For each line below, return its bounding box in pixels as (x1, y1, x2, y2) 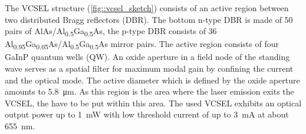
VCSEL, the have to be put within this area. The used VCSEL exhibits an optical (5, 96, 302, 109)
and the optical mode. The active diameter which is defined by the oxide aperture (5, 73, 300, 86)
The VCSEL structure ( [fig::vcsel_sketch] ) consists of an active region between (5, 2, 289, 14)
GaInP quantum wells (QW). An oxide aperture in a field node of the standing (5, 51, 290, 63)
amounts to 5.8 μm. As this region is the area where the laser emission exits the (5, 85, 294, 98)
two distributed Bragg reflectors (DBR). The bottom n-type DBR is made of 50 (5, 13, 293, 25)
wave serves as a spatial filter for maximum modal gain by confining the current (5, 62, 294, 75)
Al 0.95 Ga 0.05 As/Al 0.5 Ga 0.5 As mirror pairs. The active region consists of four (5, 38, 279, 52)
